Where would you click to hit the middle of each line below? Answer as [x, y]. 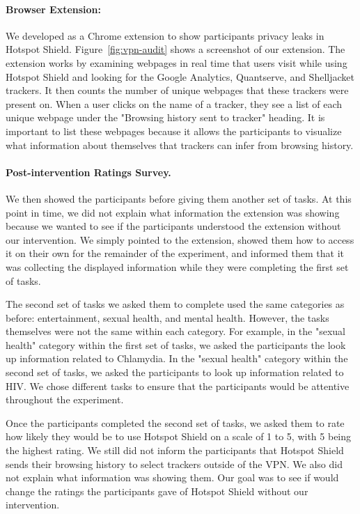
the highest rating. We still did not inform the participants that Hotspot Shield [175, 450]
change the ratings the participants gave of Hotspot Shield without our [157, 491]
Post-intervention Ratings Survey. [88, 172]
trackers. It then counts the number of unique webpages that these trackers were [177, 90]
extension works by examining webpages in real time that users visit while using [177, 62]
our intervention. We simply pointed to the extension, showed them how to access [180, 239]
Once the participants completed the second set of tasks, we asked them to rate [175, 422]
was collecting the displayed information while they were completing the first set [177, 266]
